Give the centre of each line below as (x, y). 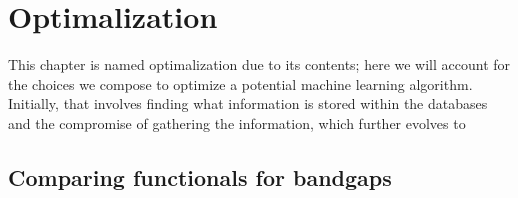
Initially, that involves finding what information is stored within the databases (248, 103)
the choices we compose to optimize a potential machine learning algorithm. (240, 83)
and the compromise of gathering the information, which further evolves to (237, 122)
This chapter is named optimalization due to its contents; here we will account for (259, 64)
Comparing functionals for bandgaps (200, 176)
